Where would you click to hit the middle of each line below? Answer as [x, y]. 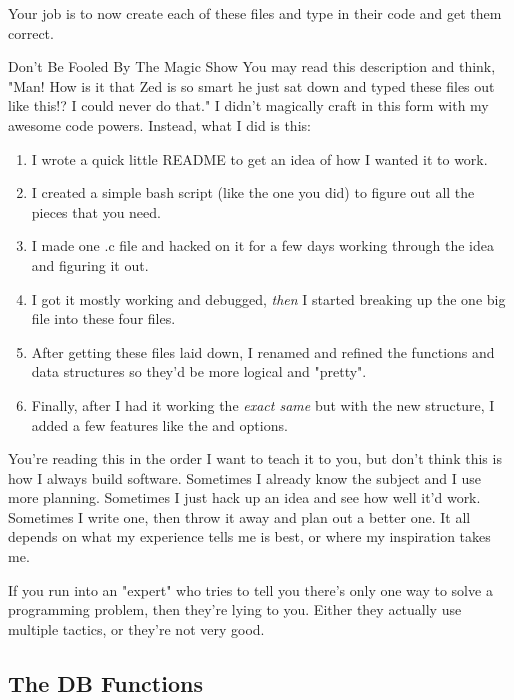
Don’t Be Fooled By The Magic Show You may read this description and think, [252, 66]
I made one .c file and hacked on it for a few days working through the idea [262, 245]
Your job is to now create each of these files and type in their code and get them [255, 13]
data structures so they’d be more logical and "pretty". [199, 371]
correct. [31, 32]
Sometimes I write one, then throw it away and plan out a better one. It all [239, 516]
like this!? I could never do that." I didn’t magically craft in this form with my [248, 105]
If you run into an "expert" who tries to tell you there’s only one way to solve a [250, 589]
